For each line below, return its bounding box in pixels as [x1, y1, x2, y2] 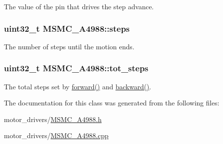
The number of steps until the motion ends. [4, 41, 134, 51]
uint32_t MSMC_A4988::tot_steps [4, 62, 149, 74]
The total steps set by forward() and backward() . [4, 81, 152, 91]
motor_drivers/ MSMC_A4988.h [4, 114, 102, 124]
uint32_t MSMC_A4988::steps [4, 22, 130, 34]
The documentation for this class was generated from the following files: [4, 98, 220, 108]
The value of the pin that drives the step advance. [4, 1, 154, 11]
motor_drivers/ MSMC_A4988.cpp [4, 130, 109, 141]
